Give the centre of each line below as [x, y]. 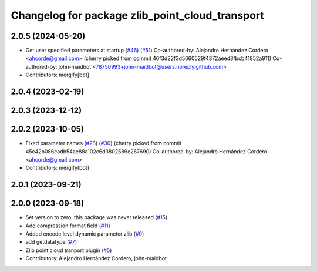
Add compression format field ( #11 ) [68, 226]
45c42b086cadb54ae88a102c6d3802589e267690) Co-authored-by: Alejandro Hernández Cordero [146, 151]
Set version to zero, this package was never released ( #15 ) [96, 217]
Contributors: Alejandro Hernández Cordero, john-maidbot [96, 258]
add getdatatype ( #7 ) [51, 242]
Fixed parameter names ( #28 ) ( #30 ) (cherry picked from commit [104, 143]
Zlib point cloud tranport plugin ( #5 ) [69, 250]
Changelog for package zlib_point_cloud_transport [137, 15]
